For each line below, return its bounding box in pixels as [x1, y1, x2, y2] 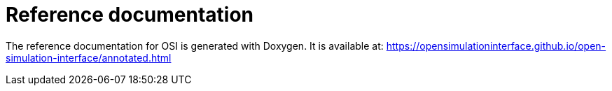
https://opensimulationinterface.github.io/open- [386, 39, 606, 52]
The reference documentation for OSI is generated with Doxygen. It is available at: [6, 39, 384, 52]
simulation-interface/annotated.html [6, 51, 172, 64]
